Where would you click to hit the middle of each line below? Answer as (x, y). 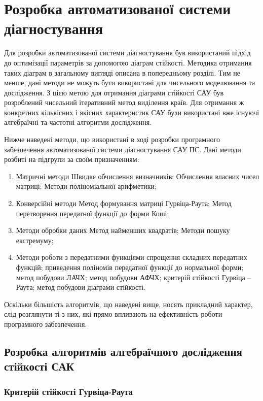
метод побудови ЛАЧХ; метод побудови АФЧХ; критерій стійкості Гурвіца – (134, 277)
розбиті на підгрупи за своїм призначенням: (72, 159)
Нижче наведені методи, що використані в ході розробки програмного (112, 139)
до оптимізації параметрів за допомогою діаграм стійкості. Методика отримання (128, 62)
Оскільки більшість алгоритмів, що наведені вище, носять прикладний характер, (128, 304)
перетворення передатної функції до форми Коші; (92, 213)
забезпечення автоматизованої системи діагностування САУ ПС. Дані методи (123, 149)
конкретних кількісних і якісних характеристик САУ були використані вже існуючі (132, 112)
